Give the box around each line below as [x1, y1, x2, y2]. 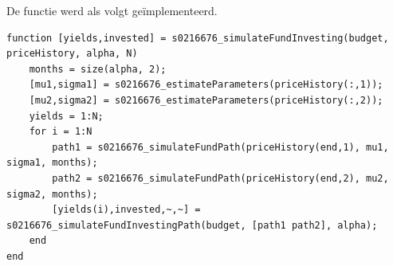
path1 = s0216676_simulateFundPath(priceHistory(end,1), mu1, [52, 141, 389, 153]
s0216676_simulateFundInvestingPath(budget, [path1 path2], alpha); [6, 219, 378, 231]
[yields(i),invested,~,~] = [52, 204, 201, 216]
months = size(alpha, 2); [29, 63, 167, 75]
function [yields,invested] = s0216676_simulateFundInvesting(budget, [6, 32, 389, 44]
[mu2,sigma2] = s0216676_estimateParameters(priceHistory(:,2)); [29, 94, 383, 106]
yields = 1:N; [29, 110, 104, 122]
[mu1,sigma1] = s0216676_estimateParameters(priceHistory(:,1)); [29, 79, 383, 91]
